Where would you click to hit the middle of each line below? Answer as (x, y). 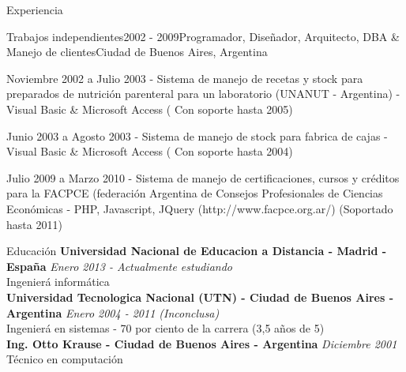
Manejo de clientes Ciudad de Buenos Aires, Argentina (137, 52)
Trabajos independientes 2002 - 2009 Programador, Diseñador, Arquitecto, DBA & (203, 36)
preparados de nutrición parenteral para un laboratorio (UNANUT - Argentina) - (203, 94)
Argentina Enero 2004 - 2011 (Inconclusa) (113, 312)
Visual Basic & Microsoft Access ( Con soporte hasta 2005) (150, 109)
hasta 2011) (34, 224)
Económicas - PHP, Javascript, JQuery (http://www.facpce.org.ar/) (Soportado (200, 208)
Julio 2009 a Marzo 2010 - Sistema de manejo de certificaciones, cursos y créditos (203, 177)
